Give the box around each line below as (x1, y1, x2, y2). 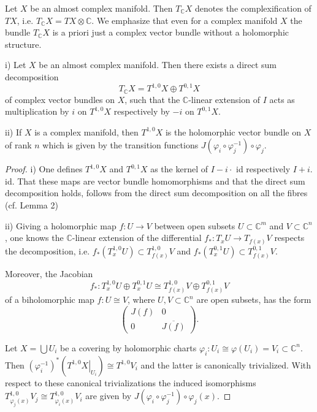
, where (128, 293, 155, 306)
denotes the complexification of (195, 2, 311, 14)
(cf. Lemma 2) (5, 199, 58, 212)
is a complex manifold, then (34, 125, 139, 138)
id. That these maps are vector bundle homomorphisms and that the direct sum (5, 174, 305, 187)
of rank (5, 139, 32, 151)
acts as (269, 93, 295, 105)
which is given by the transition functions (42, 139, 199, 151)
